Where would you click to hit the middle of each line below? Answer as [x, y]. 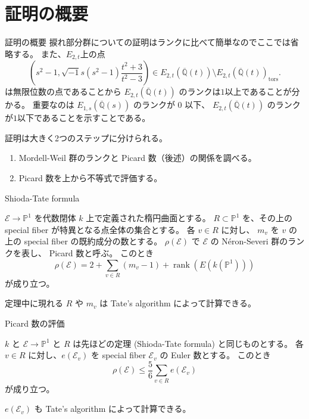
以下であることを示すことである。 [84, 118]
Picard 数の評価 [35, 323]
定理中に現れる [34, 303]
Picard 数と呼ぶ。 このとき [101, 252]
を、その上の [268, 218]
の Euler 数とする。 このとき [215, 355]
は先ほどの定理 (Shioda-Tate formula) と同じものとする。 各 [188, 343]
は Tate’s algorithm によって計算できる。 [178, 303]
